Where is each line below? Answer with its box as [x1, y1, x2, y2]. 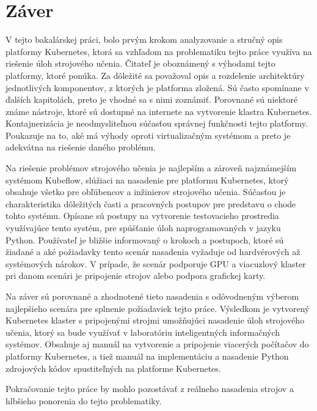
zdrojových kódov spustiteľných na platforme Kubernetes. [5, 361, 221, 374]
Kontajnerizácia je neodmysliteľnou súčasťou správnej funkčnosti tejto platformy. [5, 117, 308, 130]
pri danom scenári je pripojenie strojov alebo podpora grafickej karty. [5, 269, 266, 282]
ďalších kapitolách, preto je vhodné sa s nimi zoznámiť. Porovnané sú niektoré [5, 93, 298, 106]
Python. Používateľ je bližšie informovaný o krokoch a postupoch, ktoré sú [5, 233, 284, 246]
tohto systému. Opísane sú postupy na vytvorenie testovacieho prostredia [5, 209, 279, 222]
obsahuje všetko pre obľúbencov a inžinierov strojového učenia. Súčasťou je [5, 185, 286, 198]
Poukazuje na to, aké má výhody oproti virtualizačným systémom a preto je [5, 128, 291, 141]
